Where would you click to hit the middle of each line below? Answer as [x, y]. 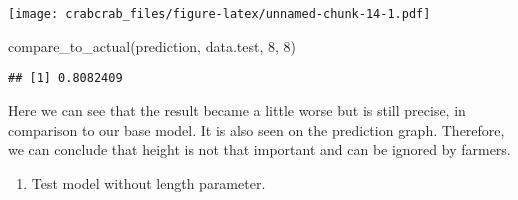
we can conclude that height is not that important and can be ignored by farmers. [259, 149]
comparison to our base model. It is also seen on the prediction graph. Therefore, [256, 129]
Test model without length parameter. [148, 182]
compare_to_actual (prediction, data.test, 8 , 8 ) [152, 45]
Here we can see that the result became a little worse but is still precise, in [237, 109]
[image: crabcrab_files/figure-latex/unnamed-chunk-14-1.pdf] [219, 14]
